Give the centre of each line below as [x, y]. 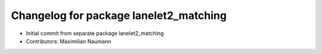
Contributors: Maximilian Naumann [69, 41]
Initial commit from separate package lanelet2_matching [95, 33]
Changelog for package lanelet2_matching [119, 15]
